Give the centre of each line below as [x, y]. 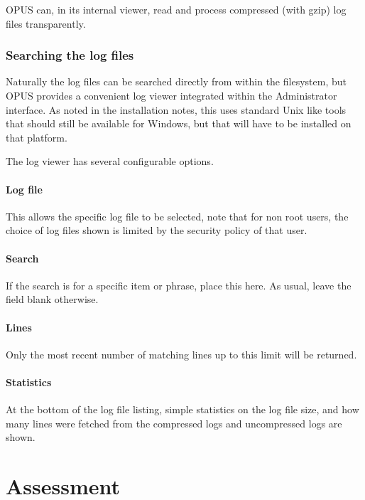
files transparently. [46, 23]
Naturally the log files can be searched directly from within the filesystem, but [176, 81]
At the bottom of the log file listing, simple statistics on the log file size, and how [182, 409]
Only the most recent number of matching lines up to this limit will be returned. [181, 354]
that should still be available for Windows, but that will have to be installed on [179, 123]
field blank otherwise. [52, 299]
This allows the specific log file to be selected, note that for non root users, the [177, 216]
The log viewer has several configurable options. [110, 161]
